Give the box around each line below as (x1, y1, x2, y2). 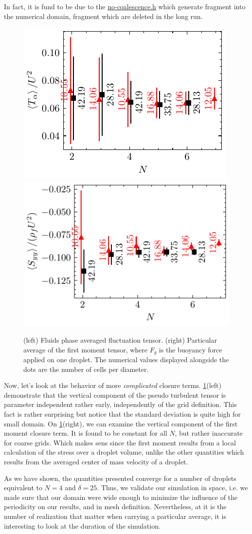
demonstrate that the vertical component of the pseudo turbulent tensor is (4, 389, 226, 400)
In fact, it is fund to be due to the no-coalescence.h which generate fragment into (4, 1, 246, 11)
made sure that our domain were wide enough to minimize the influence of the (4, 492, 238, 502)
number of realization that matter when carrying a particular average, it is (4, 511, 226, 521)
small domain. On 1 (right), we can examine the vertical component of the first (4, 418, 238, 428)
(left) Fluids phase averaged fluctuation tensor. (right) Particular (23, 335, 217, 345)
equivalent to (4, 482, 42, 493)
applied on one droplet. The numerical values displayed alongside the (23, 354, 229, 365)
